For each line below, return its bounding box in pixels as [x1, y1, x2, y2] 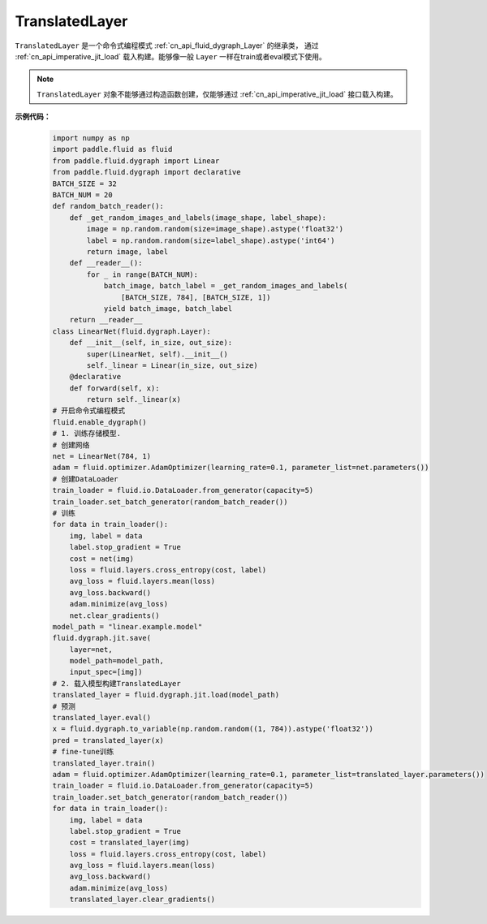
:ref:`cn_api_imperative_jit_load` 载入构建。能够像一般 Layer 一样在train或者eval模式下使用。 [15, 51, 326, 61]
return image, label [86, 248, 169, 256]
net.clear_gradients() [69, 611, 160, 620]
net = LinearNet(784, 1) [52, 451, 152, 461]
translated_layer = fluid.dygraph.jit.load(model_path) [52, 690, 280, 700]
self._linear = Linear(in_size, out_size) [86, 361, 259, 369]
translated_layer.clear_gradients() [69, 895, 215, 905]
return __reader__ [69, 315, 143, 325]
